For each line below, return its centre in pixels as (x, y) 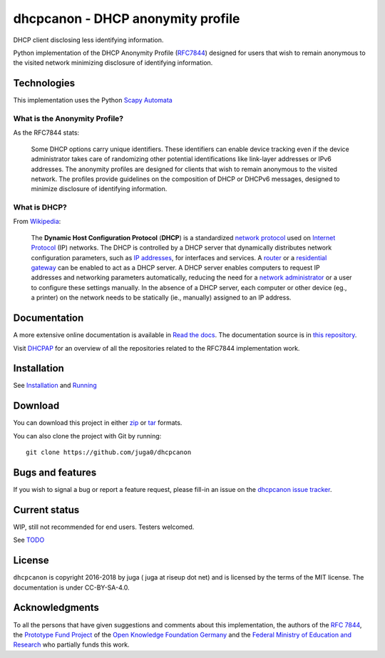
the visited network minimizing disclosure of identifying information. (113, 63)
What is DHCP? (40, 207)
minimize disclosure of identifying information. (99, 189)
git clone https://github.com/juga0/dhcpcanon (109, 452)
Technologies (44, 83)
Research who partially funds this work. (71, 644)
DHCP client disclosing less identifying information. (88, 40)
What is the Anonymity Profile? (68, 119)
